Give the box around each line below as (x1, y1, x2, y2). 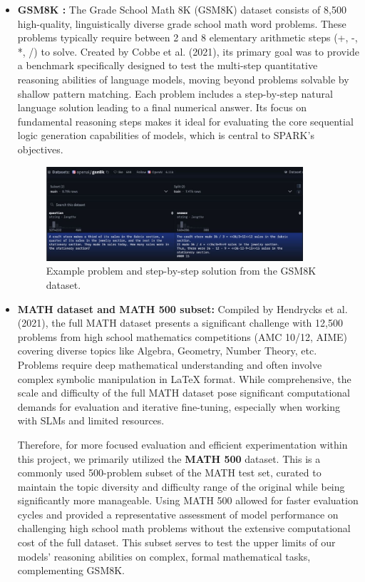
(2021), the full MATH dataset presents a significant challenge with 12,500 (17, 315, 343, 330)
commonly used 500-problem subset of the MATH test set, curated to (17, 465, 322, 480)
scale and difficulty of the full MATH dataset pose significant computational (17, 385, 351, 400)
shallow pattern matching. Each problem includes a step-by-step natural (17, 86, 333, 101)
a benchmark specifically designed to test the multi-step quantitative (17, 58, 318, 73)
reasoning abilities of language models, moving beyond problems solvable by (17, 71, 349, 86)
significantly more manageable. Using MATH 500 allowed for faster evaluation (17, 493, 359, 508)
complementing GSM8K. (17, 563, 125, 578)
